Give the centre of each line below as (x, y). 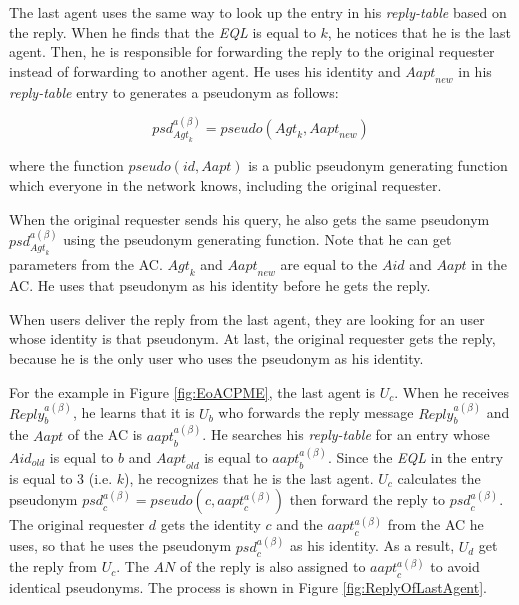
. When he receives (452, 391)
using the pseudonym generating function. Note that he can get (257, 239)
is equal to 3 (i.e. (61, 477)
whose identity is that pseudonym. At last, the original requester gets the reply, (252, 338)
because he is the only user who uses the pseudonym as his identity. (216, 357)
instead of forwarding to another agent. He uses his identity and (205, 70)
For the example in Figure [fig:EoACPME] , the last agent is (192, 391)
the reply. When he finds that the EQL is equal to (162, 31)
